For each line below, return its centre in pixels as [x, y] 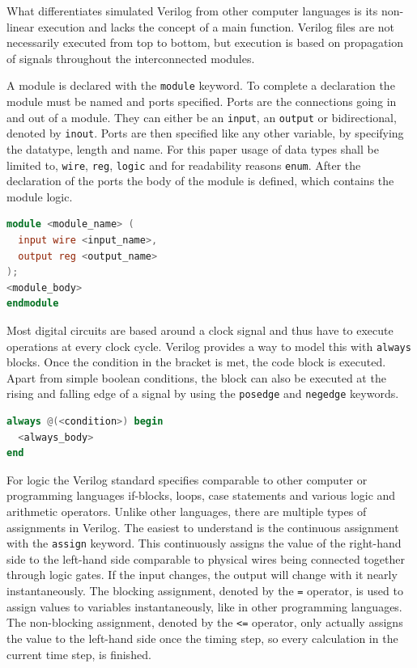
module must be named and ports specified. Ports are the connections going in [202, 101]
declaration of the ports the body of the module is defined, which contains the [200, 181]
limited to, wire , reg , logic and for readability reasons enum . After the [184, 165]
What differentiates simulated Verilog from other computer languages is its [192, 11]
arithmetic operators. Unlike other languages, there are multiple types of [187, 511]
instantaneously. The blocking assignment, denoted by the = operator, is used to [205, 591]
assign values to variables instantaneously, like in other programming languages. [204, 606]
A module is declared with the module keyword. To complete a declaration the [201, 85]
